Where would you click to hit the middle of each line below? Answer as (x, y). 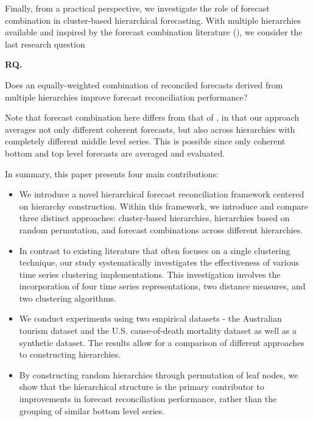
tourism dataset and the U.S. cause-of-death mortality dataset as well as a (158, 331)
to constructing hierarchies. (70, 354)
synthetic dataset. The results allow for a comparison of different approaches (162, 342)
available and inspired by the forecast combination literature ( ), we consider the (154, 32)
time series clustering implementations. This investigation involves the (150, 274)
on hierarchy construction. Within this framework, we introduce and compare (164, 206)
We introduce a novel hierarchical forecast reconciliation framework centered (162, 194)
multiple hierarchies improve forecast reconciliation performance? (126, 97)
